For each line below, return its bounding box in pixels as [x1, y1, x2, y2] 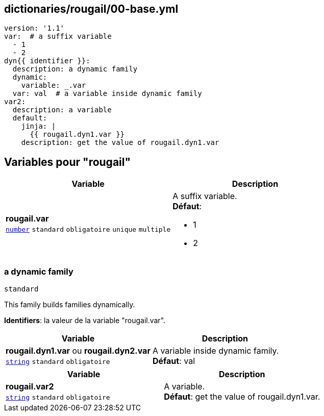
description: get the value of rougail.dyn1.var [21, 138, 219, 147]
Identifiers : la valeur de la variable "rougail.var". [4, 316, 166, 325]
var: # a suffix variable [4, 32, 112, 41]
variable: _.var [21, 81, 86, 90]
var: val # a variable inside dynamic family [12, 89, 202, 98]
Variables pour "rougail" [4, 155, 131, 168]
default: [12, 114, 47, 123]
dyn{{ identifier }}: [4, 57, 90, 65]
